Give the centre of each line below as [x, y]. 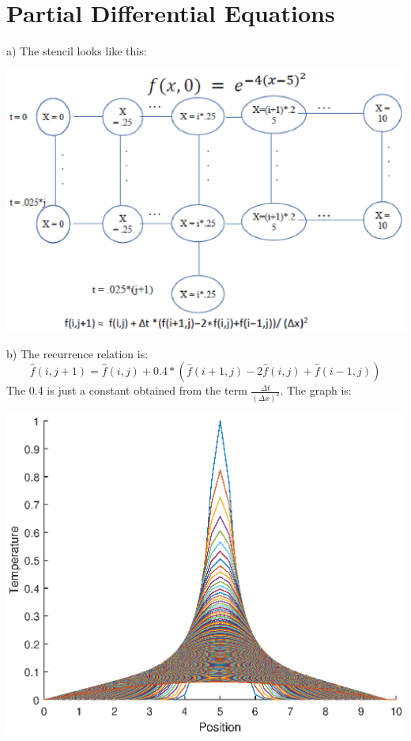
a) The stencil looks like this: [77, 51]
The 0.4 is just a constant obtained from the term [127, 390]
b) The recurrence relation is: [77, 353]
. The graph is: [316, 390]
